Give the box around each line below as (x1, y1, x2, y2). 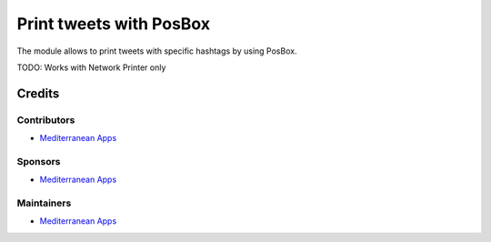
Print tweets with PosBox (16, 14, 211, 34)
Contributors (16, 114, 75, 126)
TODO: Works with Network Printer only (16, 62, 166, 73)
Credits (16, 86, 60, 101)
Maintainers (16, 197, 72, 209)
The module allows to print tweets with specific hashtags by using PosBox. (16, 45, 297, 56)
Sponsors (16, 155, 61, 167)
